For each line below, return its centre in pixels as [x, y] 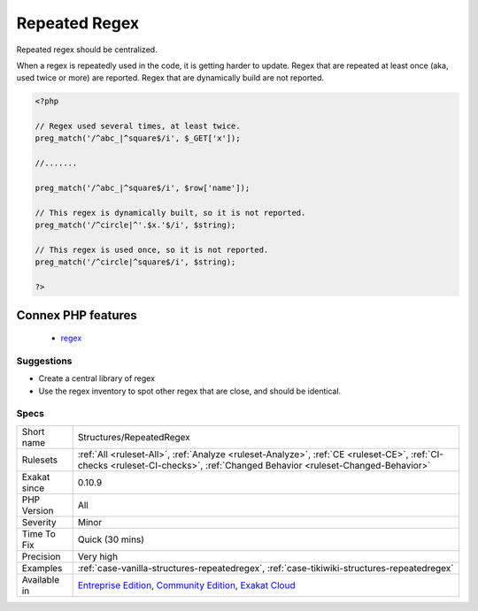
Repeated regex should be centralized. [87, 50]
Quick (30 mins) [111, 539]
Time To [39, 533]
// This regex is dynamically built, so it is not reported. [170, 213]
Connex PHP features [77, 315]
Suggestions [44, 361]
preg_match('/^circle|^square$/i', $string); [135, 262]
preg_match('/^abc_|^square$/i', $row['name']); [143, 188]
